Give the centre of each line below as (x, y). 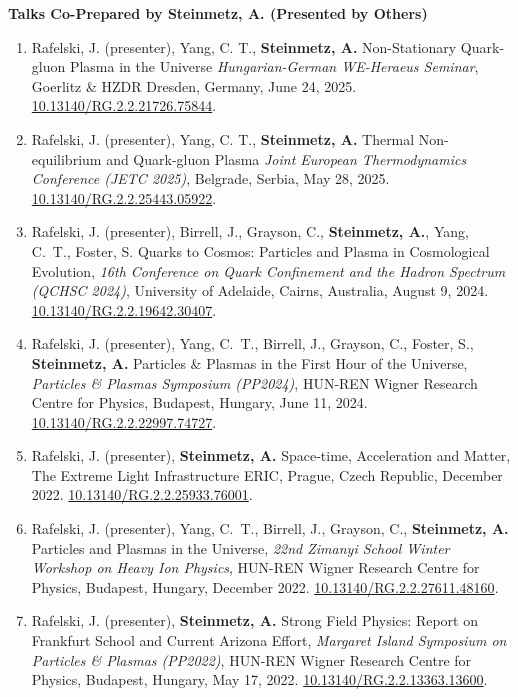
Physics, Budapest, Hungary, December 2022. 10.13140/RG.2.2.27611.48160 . (265, 586)
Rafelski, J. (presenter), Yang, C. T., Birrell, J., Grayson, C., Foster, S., (252, 343)
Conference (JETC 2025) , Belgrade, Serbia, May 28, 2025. (210, 178)
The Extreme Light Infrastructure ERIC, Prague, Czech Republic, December (267, 474)
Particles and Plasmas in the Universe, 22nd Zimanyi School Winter (240, 547)
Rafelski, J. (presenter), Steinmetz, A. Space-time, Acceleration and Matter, (271, 455)
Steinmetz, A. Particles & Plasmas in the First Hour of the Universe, (249, 362)
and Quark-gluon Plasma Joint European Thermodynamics (286, 158)
